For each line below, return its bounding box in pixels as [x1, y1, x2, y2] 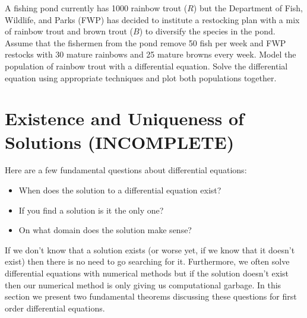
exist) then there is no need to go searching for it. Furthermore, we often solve [5, 255, 290, 268]
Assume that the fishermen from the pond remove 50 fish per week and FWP [5, 36, 286, 49]
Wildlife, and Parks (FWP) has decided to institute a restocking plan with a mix [5, 13, 300, 26]
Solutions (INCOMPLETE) [5, 129, 235, 154]
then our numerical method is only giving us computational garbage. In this [5, 278, 281, 291]
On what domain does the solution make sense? [18, 224, 192, 236]
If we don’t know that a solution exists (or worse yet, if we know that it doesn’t [5, 243, 295, 256]
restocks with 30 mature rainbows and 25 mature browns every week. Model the [5, 48, 296, 61]
